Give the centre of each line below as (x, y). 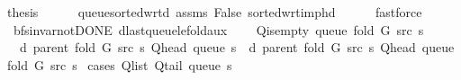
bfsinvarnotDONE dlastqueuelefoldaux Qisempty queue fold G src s (218, 29)
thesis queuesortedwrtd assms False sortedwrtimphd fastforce (214, 12)
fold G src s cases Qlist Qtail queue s (119, 64)
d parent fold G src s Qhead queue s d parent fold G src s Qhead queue (237, 47)
